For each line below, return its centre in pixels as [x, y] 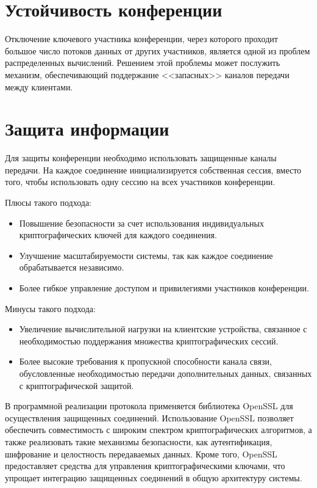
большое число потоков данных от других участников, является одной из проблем [158, 50]
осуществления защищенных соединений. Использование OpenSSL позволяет [149, 417]
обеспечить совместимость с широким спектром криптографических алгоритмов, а [158, 430]
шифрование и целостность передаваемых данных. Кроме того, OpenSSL [141, 453]
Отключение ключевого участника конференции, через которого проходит [141, 39]
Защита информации [87, 129]
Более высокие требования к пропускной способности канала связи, [145, 361]
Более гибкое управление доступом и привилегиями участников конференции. [164, 287]
